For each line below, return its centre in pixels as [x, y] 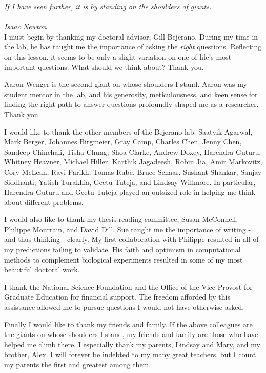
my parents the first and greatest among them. [78, 364]
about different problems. [44, 202]
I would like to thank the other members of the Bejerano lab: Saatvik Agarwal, [128, 131]
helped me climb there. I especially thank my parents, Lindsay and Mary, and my [132, 344]
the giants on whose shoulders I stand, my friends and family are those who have [131, 334]
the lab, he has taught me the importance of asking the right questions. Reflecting [133, 46]
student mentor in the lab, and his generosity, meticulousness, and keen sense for [131, 94]
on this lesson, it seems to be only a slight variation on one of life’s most [118, 56]
